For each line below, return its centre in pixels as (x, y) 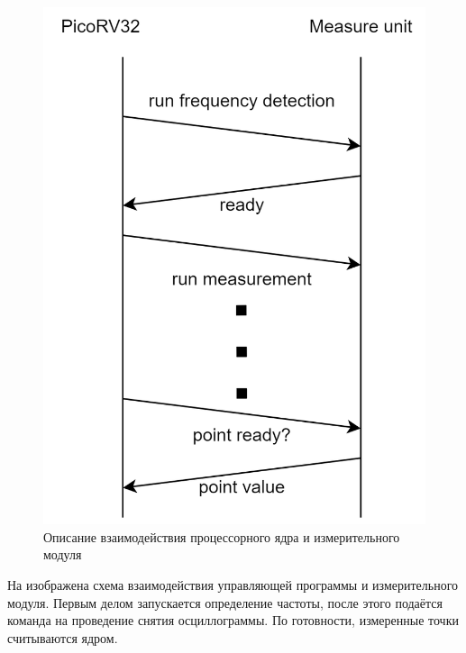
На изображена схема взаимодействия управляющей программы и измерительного (233, 585)
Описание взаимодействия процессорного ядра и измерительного (222, 536)
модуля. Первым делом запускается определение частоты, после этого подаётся (225, 602)
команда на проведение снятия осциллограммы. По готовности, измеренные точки (233, 620)
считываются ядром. (63, 637)
